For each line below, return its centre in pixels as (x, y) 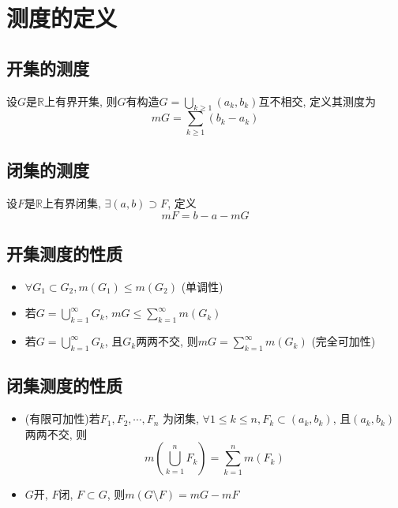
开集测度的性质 (64, 253)
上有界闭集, (71, 202)
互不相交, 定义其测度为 (317, 101)
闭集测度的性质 (64, 385)
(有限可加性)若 (62, 418)
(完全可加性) (344, 341)
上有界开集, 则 (81, 101)
